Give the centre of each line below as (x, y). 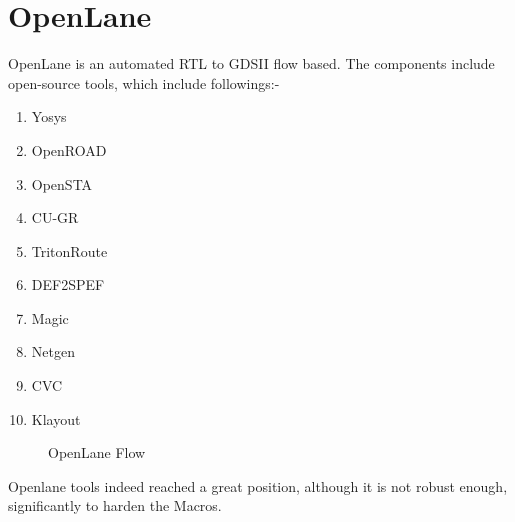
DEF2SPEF (68, 284)
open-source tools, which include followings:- (144, 82)
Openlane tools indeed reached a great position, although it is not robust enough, (258, 485)
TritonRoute (69, 250)
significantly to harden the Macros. (115, 505)
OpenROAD (69, 149)
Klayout (56, 418)
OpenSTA (62, 183)
